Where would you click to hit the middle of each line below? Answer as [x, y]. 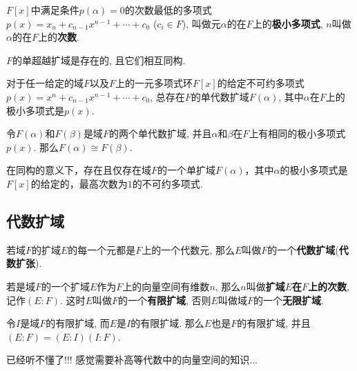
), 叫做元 [201, 23]
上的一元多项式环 [154, 83]
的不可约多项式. [167, 183]
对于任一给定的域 [45, 83]
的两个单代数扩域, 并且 [160, 133]
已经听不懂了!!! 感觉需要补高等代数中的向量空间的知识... [132, 360]
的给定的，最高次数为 [79, 183]
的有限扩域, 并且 [274, 323]
